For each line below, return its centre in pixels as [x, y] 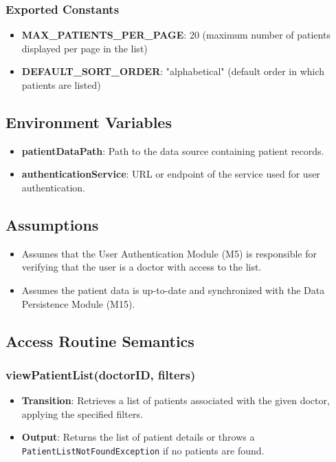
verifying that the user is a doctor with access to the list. [142, 267]
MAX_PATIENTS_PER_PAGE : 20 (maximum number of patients [176, 35]
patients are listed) [61, 85]
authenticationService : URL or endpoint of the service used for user [171, 174]
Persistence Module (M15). [78, 303]
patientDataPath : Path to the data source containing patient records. [173, 150]
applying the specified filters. [82, 413]
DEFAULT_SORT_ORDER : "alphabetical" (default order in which [173, 71]
